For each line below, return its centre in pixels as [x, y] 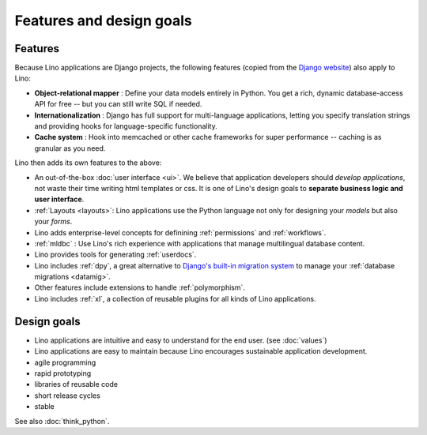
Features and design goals [104, 21]
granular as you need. [70, 148]
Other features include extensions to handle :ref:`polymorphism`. [140, 287]
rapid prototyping [62, 373]
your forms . [53, 222]
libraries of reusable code [76, 384]
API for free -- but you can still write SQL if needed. [118, 104]
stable [45, 407]
